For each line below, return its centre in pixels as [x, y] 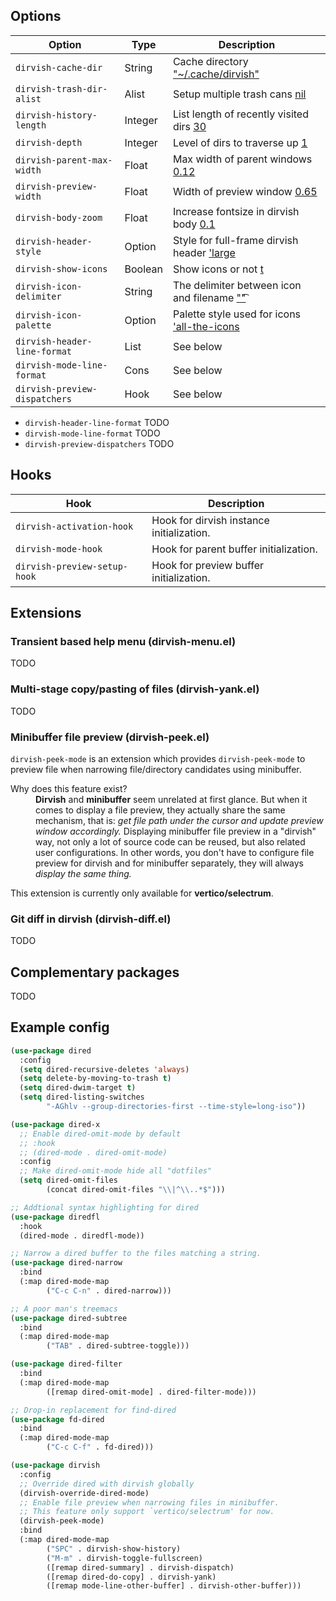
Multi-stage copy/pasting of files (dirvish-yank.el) [135, 689]
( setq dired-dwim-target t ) [78, 1088]
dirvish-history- [56, 115]
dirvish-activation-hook [74, 526]
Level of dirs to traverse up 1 [240, 142]
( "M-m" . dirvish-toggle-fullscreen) [124, 1558]
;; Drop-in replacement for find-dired [93, 1410]
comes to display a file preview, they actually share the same [160, 810]
